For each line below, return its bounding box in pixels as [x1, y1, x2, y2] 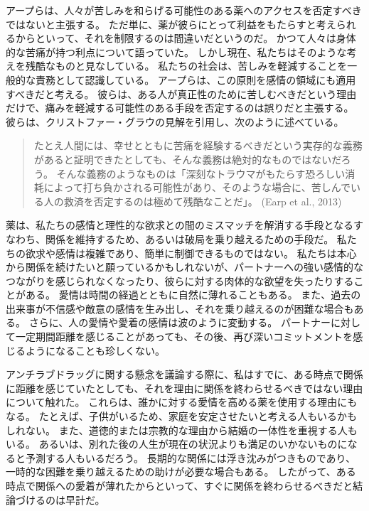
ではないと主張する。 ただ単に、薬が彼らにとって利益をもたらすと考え [6, 16, 336, 31]
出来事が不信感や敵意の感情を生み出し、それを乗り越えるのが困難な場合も [6, 301, 354, 316]
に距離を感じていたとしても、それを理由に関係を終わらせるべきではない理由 [6, 380, 363, 395]
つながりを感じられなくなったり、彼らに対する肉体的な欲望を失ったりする [6, 273, 354, 288]
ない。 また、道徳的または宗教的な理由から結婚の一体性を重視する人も [25, 422, 358, 437]
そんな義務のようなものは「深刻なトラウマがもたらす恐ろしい [56, 166, 346, 181]
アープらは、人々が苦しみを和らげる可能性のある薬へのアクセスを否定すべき [6, 3, 362, 17]
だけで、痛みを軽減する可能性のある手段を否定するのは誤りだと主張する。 [6, 100, 354, 115]
